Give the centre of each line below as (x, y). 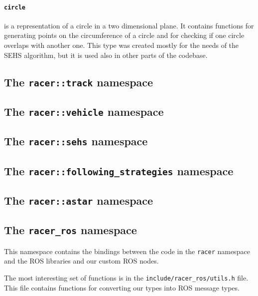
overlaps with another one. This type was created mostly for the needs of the (122, 45)
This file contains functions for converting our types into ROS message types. (122, 287)
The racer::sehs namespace (76, 141)
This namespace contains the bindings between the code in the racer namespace (127, 251)
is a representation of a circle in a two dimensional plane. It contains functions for (129, 25)
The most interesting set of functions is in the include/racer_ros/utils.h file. (126, 278)
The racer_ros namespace (70, 230)
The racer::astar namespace (79, 200)
